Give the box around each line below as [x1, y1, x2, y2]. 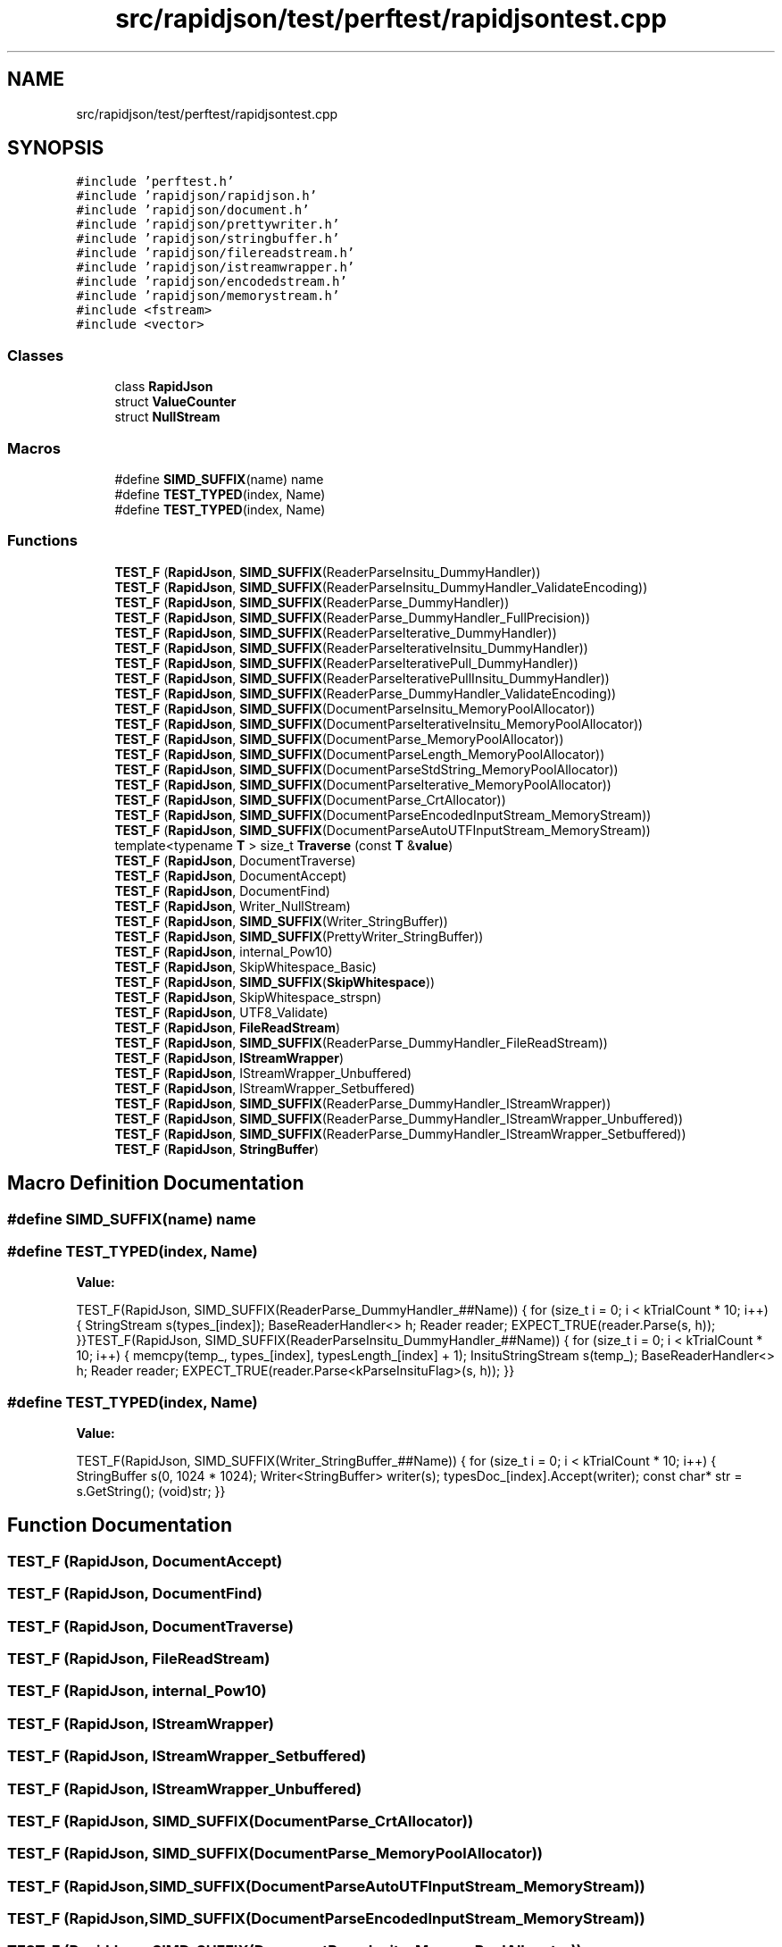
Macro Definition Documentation [7, 1172, 304, 1195]
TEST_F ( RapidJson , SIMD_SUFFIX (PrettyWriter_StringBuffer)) [114, 928, 484, 944]
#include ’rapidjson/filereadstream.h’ [76, 246, 355, 261]
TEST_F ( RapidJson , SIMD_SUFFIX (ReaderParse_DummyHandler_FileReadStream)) [114, 1034, 608, 1050]
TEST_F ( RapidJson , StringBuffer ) [114, 1141, 320, 1157]
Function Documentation [7, 1514, 232, 1537]
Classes [7, 346, 64, 364]
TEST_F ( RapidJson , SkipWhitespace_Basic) [114, 958, 377, 974]
